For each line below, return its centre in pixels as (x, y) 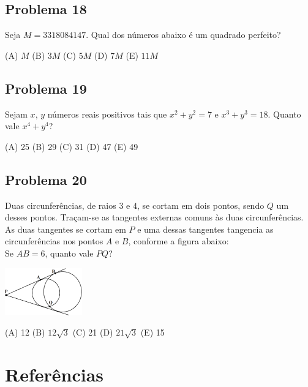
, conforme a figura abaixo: (178, 241)
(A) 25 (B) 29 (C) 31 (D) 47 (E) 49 (72, 146)
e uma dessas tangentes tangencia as (205, 229)
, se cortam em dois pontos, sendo (201, 205)
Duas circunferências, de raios (61, 205)
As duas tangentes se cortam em (66, 229)
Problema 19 (46, 88)
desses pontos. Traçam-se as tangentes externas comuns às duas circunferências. (154, 217)
